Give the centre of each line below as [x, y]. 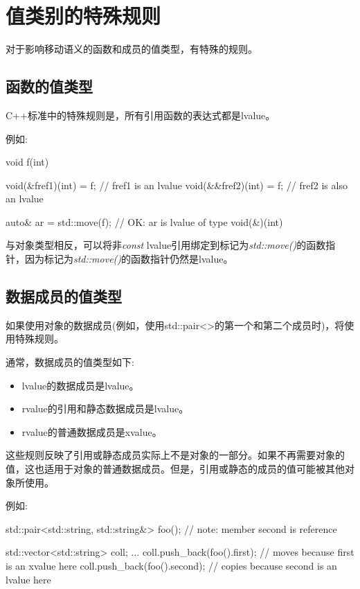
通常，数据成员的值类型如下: [70, 362]
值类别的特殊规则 [83, 16]
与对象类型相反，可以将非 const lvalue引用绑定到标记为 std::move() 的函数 [166, 245]
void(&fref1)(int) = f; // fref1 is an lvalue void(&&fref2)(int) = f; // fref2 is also [177, 185]
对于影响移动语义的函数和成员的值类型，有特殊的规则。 [132, 49]
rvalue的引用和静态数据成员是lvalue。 [105, 408]
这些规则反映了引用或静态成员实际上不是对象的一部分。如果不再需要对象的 [175, 455]
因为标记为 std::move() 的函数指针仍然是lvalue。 [129, 259]
